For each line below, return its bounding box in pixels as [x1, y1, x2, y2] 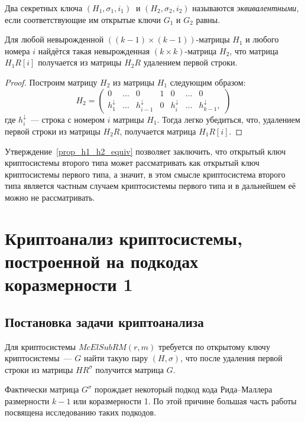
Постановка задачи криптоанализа [5, 312, 204, 331]
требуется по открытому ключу [158, 340, 270, 352]
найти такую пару [83, 352, 148, 364]
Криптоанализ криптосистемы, [5, 225, 243, 250]
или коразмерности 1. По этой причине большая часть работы [73, 394, 297, 407]
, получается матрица [119, 125, 196, 137]
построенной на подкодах [5, 248, 199, 273]
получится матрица [95, 363, 164, 375]
